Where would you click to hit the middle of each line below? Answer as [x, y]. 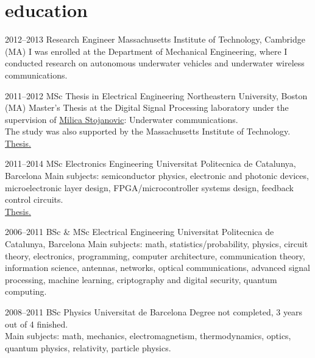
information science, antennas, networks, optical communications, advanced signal [157, 268]
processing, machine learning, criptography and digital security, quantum [141, 279]
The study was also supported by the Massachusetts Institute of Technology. [148, 131]
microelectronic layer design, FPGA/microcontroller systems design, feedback [149, 187]
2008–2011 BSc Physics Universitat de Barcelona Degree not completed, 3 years [154, 312]
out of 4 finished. [37, 324]
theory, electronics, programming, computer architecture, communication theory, [155, 255]
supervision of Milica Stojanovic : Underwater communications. [122, 119]
